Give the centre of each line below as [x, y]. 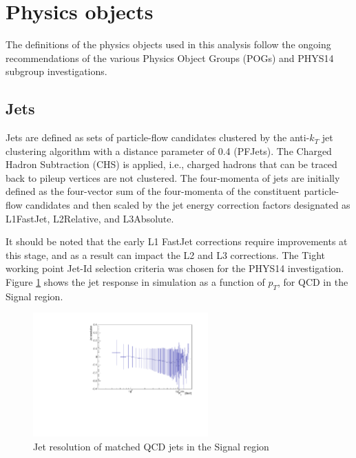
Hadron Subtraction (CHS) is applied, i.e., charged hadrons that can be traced [171, 164]
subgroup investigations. [56, 71]
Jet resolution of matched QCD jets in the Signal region [151, 446]
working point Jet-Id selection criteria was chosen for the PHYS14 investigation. [175, 268]
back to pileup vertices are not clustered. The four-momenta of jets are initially [173, 177]
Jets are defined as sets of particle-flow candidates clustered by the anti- [158, 137]
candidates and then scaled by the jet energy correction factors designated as [188, 205]
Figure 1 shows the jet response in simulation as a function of [135, 282]
